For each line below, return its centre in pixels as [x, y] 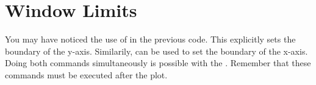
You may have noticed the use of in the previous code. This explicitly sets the [150, 39]
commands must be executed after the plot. [86, 74]
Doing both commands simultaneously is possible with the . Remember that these [158, 63]
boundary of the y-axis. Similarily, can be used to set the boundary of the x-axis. [156, 51]
